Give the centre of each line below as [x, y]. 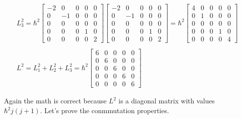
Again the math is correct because [55, 101]
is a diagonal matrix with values [167, 101]
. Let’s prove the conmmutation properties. [104, 110]
